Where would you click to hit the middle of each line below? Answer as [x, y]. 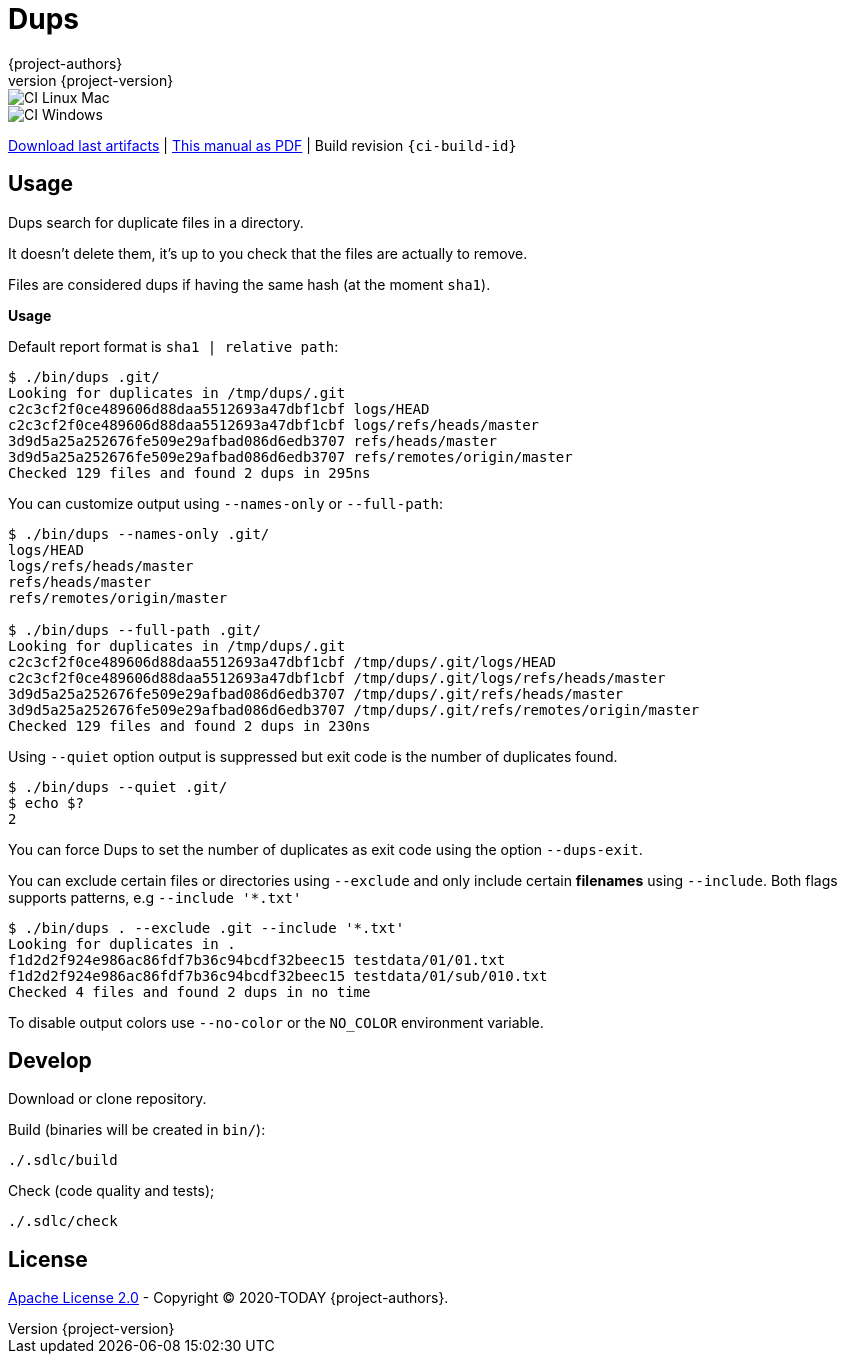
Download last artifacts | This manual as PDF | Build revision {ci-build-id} [262, 145]
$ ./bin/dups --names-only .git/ [139, 533]
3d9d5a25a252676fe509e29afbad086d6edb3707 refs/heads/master [252, 440]
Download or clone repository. [107, 1099]
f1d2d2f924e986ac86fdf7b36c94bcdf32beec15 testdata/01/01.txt [257, 959]
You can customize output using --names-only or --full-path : [225, 503]
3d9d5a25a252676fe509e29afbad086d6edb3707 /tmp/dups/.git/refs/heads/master [316, 693]
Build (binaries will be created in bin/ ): [137, 1130]
